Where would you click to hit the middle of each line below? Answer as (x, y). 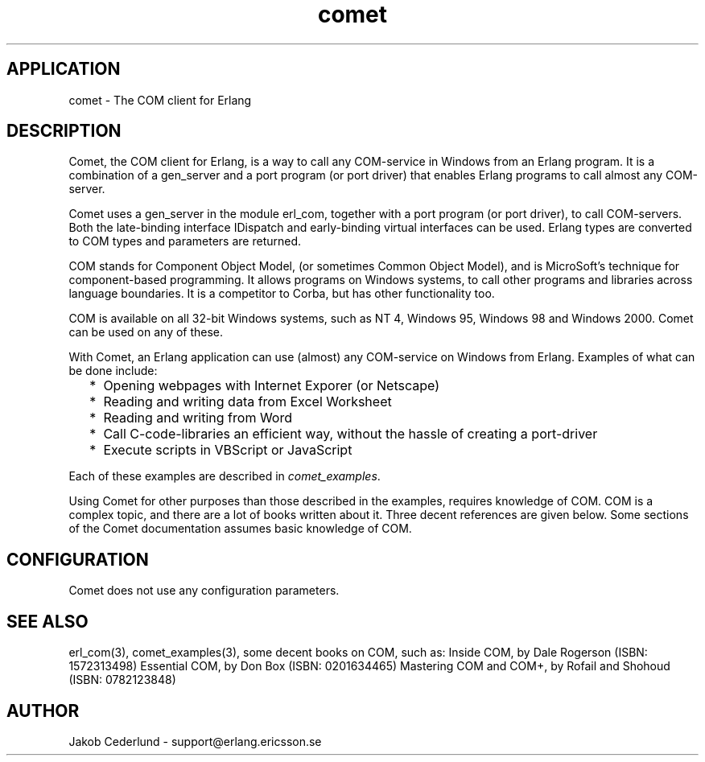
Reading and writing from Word (198, 418)
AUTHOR (43, 711)
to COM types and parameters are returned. (185, 241)
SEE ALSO (47, 621)
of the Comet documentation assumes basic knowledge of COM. (240, 529)
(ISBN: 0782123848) (122, 680)
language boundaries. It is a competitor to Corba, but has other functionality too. (282, 294)
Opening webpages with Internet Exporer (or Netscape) (271, 386)
